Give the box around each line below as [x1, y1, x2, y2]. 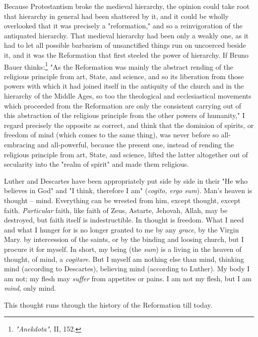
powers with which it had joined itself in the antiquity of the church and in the [4, 81, 244, 91]
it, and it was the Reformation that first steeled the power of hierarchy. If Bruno [4, 49, 249, 60]
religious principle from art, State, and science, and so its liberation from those [4, 71, 244, 81]
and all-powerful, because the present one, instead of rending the [37, 139, 234, 149]
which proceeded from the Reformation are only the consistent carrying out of [4, 100, 242, 111]
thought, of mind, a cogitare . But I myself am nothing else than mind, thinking [4, 253, 244, 264]
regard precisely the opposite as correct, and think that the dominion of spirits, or [4, 119, 254, 130]
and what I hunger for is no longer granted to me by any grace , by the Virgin [4, 224, 239, 234]
